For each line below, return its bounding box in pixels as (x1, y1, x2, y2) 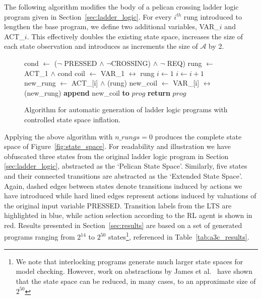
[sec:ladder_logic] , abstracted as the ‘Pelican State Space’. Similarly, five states (4, 161, 247, 171)
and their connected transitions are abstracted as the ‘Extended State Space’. (4, 170, 242, 181)
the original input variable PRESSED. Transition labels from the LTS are (4, 200, 232, 210)
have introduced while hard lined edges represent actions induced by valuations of (4, 190, 256, 201)
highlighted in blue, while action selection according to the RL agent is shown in (4, 210, 252, 220)
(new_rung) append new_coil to (24, 87, 129, 98)
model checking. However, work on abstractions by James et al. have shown (16, 266, 252, 276)
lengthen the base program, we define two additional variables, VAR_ (4, 21, 220, 32)
